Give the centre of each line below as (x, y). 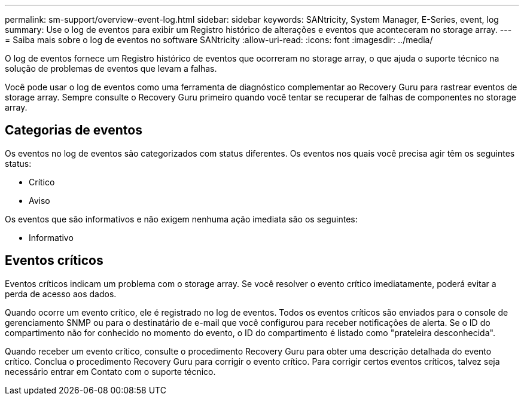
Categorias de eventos (74, 130)
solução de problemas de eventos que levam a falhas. (111, 68)
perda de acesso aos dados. (61, 294)
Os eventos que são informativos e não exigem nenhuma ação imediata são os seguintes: (181, 219)
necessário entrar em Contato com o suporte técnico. (110, 371)
